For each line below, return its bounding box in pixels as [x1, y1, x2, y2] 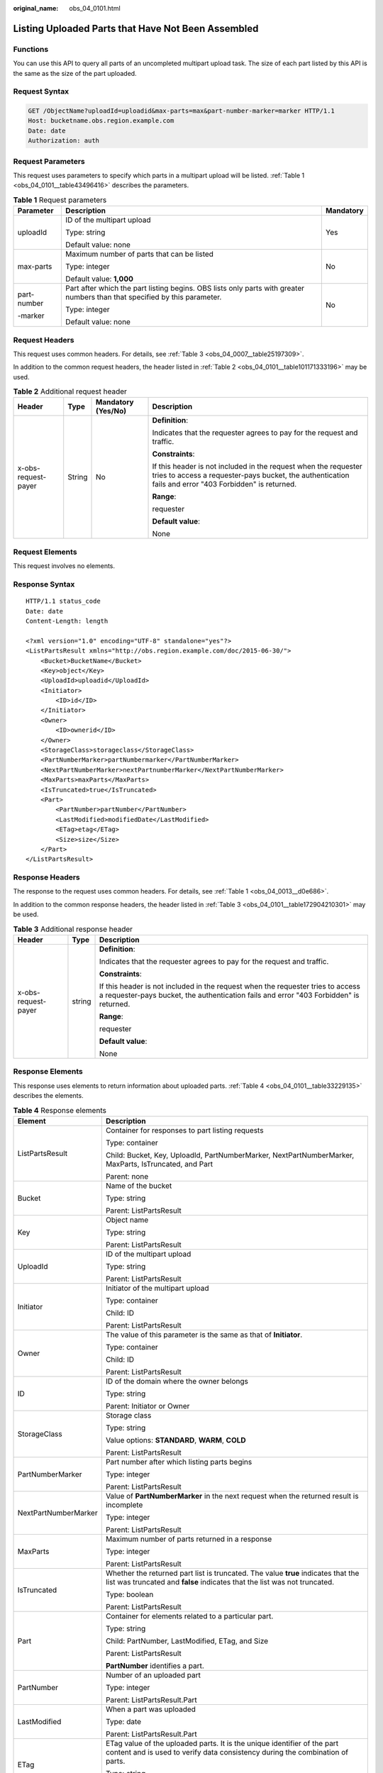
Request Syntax [13, 87, 70, 96]
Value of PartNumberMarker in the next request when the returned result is [105, 1491, 359, 1501]
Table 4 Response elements [13, 1105, 106, 1115]
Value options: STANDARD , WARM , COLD [105, 1435, 246, 1445]
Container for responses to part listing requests [105, 1125, 264, 1135]
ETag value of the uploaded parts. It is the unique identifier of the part [105, 1738, 339, 1748]
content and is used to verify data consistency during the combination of [105, 1747, 349, 1757]
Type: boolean [105, 1589, 154, 1599]
